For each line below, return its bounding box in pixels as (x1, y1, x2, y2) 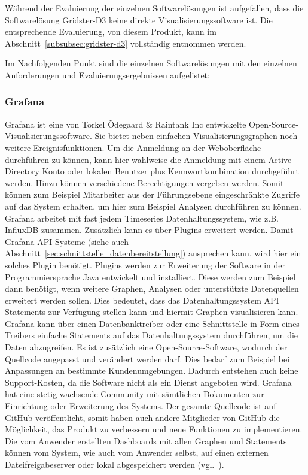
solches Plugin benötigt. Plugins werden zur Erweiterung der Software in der (5, 258, 285, 271)
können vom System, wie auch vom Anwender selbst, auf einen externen (5, 446, 269, 459)
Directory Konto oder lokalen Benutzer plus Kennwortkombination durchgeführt (5, 165, 299, 177)
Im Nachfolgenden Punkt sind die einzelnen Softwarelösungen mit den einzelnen (5, 57, 297, 69)
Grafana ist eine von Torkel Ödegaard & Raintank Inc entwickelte (5, 117, 246, 130)
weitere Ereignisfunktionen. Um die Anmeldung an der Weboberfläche (5, 141, 261, 153)
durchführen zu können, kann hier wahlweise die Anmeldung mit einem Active (5, 153, 292, 165)
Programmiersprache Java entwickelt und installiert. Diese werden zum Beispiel (5, 270, 296, 283)
